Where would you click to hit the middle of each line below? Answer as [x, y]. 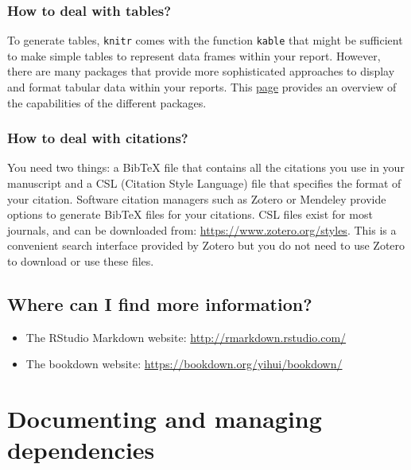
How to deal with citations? [98, 138]
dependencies [81, 450]
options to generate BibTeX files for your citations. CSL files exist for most [190, 214]
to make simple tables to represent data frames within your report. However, [194, 55]
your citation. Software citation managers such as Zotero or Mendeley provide [197, 198]
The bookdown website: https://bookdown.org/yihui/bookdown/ [184, 364]
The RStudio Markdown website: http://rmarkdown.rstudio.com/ [186, 337]
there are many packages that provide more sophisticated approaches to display [201, 71]
